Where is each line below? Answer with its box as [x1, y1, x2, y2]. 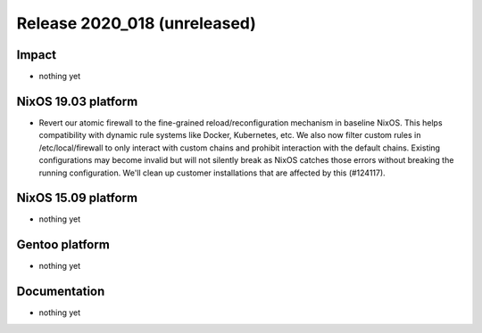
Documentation [16, 284, 105, 299]
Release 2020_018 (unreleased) [16, 13, 256, 33]
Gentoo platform [16, 237, 111, 253]
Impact [16, 47, 57, 62]
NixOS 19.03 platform [16, 93, 138, 109]
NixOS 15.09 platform [16, 191, 138, 206]
